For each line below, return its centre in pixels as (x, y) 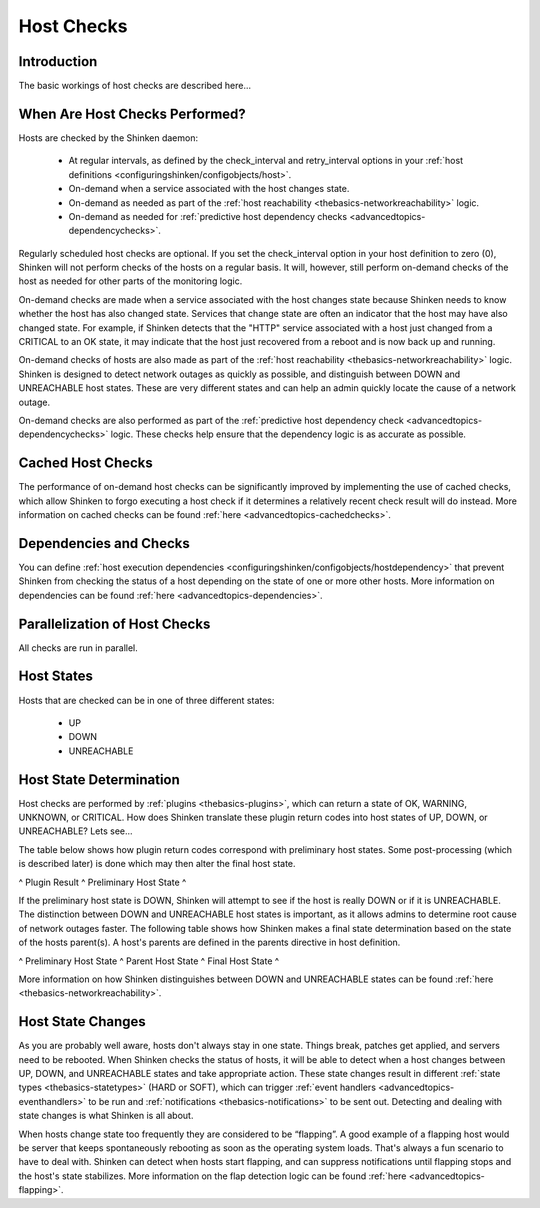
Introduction (58, 61)
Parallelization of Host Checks (114, 623)
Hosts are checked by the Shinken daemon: (108, 137)
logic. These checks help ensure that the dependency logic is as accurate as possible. (288, 434)
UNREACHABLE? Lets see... (76, 831)
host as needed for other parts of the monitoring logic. (130, 281)
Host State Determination (99, 779)
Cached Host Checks (86, 463)
